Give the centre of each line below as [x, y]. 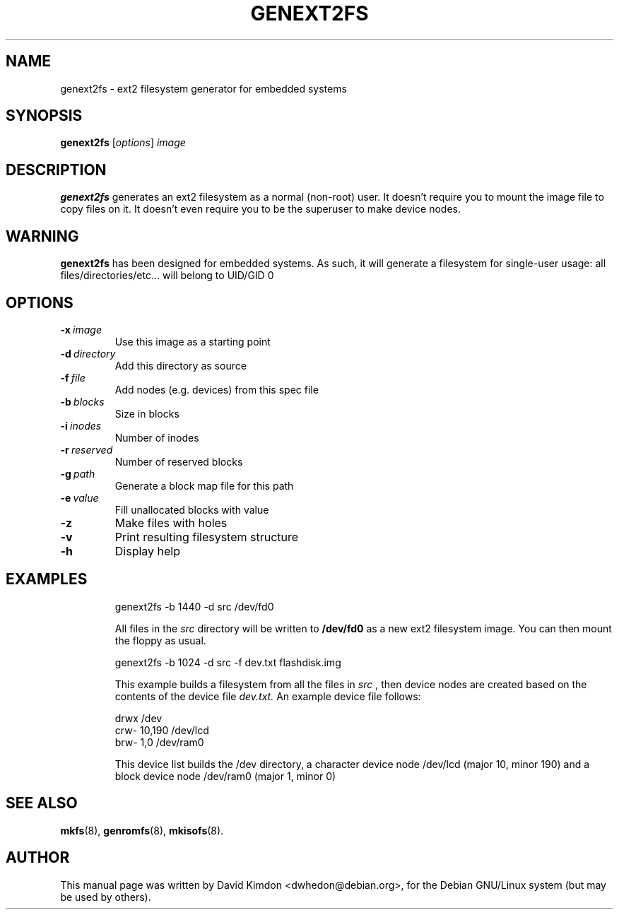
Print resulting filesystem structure [207, 537]
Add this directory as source [181, 365]
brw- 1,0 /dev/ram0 [159, 742]
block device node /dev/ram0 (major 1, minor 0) [225, 776]
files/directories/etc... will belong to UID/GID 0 [167, 276]
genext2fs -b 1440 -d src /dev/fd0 [194, 606]
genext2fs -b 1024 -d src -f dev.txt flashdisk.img [228, 662]
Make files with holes [171, 523]
